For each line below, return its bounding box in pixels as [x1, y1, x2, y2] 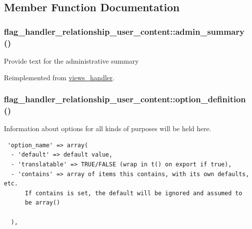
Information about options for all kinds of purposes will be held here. [4, 123, 211, 134]
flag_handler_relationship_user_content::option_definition [4, 93, 246, 105]
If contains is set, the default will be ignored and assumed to [24, 189, 242, 197]
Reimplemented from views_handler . [4, 72, 115, 82]
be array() [24, 199, 60, 206]
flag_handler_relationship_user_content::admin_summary [4, 25, 245, 37]
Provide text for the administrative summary [4, 55, 139, 66]
